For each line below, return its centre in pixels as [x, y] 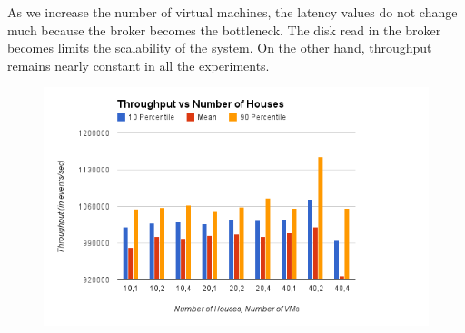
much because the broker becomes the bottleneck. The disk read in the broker [224, 29]
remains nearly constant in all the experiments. [139, 65]
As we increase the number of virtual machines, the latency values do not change [232, 12]
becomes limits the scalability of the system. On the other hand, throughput [220, 48]
